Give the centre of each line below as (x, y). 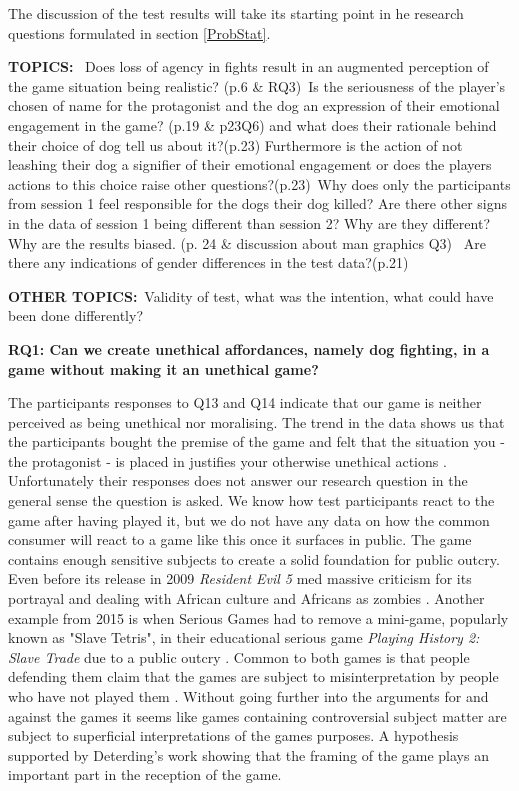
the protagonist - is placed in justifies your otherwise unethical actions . (227, 460)
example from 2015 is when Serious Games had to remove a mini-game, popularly (258, 617)
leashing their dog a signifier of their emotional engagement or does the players (250, 164)
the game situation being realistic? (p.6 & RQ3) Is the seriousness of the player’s (257, 85)
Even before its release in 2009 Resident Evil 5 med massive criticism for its (240, 578)
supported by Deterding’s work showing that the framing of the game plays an (248, 754)
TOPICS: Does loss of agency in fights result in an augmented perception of (248, 66)
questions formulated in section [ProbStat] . (139, 32)
